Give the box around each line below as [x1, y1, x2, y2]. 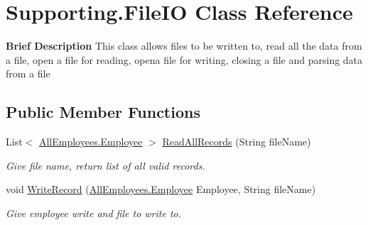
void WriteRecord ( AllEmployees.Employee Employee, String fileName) [6, 182, 316, 197]
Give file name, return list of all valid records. [6, 158, 205, 172]
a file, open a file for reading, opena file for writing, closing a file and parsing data [6, 52, 363, 67]
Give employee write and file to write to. [6, 205, 182, 220]
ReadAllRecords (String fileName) [162, 134, 311, 149]
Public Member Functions [6, 101, 200, 123]
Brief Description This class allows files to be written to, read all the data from [6, 38, 362, 53]
